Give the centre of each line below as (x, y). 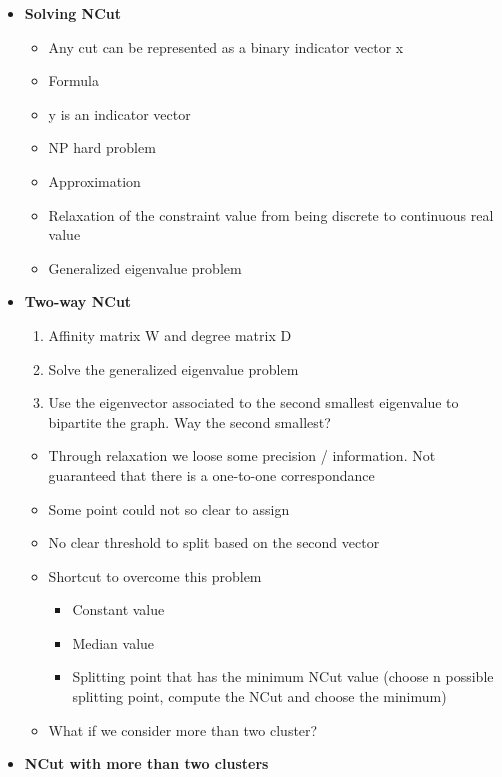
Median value (113, 642)
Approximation (94, 180)
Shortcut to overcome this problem (155, 575)
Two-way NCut (78, 301)
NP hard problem (102, 147)
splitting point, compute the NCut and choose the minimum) (259, 696)
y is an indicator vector (119, 113)
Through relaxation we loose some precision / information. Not (242, 455)
